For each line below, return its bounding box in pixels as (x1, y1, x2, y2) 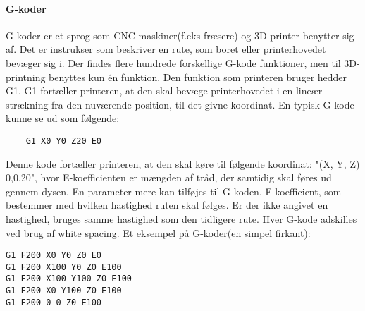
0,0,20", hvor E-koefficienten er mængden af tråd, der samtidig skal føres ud (6, 170, 332, 185)
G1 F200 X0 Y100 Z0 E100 (6, 286, 122, 296)
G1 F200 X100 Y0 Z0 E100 (6, 262, 122, 272)
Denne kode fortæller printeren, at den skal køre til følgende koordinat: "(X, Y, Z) (6, 156, 360, 171)
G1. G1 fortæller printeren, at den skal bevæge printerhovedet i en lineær (6, 83, 323, 98)
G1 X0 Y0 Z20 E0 (25, 135, 102, 146)
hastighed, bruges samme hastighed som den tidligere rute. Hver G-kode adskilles (6, 211, 357, 226)
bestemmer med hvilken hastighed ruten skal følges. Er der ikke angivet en (6, 197, 328, 212)
